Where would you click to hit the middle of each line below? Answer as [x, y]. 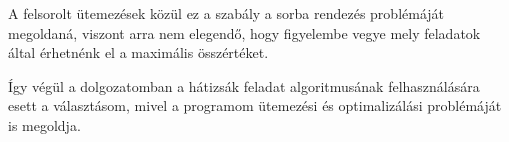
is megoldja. [44, 124]
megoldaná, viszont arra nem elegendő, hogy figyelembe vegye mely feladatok [244, 32]
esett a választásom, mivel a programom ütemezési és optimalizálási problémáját [255, 105]
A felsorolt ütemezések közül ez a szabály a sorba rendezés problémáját [226, 13]
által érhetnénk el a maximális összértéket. [138, 52]
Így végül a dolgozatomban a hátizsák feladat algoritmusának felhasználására [244, 85]
